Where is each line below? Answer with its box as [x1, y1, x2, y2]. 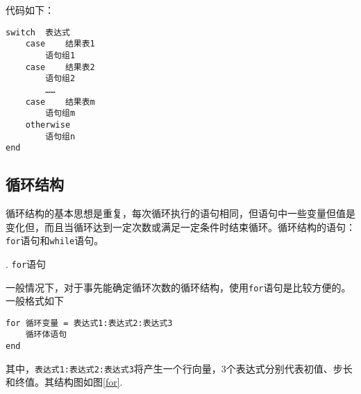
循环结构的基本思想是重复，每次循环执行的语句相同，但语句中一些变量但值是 [6, 206, 355, 221]
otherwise [25, 119, 71, 130]
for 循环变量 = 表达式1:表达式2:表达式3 [6, 318, 173, 328]
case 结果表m [25, 96, 95, 107]
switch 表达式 [6, 27, 70, 37]
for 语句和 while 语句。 [6, 233, 104, 248]
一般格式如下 [6, 293, 64, 308]
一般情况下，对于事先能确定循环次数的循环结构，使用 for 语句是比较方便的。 [6, 280, 351, 294]
